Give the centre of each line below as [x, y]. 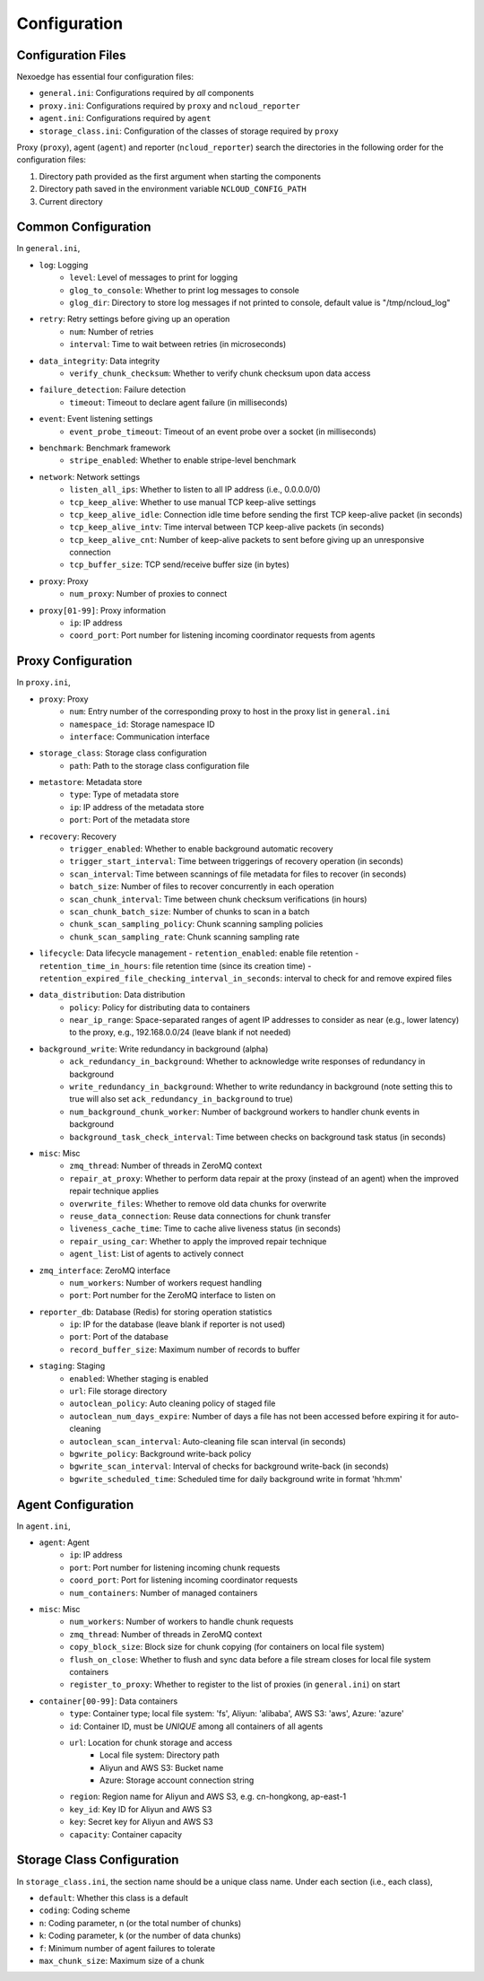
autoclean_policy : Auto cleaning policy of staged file [173, 1403]
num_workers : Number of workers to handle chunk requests [181, 1622]
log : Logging [64, 265]
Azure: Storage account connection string [177, 1780]
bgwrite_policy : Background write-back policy [160, 1453]
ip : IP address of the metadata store [137, 807]
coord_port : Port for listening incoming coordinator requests [184, 1580]
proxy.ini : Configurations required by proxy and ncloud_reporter [169, 105]
